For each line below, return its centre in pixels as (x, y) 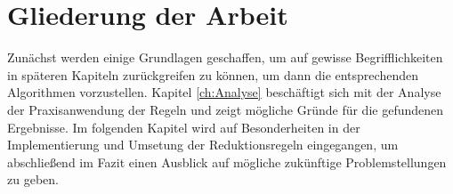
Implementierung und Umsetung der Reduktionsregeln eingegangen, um (203, 145)
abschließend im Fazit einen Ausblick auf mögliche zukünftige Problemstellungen (227, 162)
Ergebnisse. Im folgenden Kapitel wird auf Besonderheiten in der (184, 127)
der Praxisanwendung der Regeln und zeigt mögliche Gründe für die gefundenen (226, 109)
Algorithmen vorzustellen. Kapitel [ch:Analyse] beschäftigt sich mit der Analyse (224, 92)
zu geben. (33, 179)
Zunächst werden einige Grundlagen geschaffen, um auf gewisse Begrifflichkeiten (225, 57)
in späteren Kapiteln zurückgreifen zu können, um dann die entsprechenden (213, 74)
